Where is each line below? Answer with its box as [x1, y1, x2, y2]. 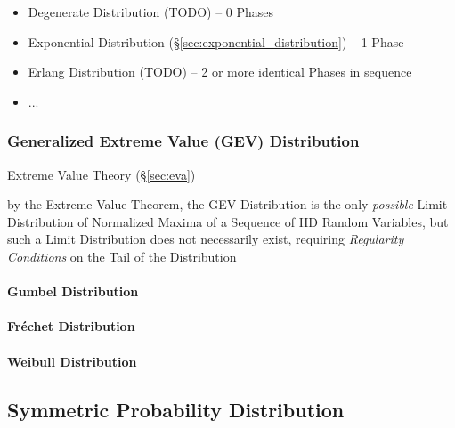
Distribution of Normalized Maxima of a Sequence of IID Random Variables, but [7, 212, 449, 230]
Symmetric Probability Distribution [7, 395, 345, 423]
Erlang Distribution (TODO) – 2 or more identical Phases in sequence [28, 62, 412, 81]
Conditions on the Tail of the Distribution [7, 246, 237, 265]
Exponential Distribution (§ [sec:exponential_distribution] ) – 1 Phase [28, 32, 404, 51]
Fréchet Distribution [7, 317, 135, 335]
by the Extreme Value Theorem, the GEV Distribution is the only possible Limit [7, 195, 448, 214]
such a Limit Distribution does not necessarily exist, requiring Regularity [7, 230, 404, 248]
